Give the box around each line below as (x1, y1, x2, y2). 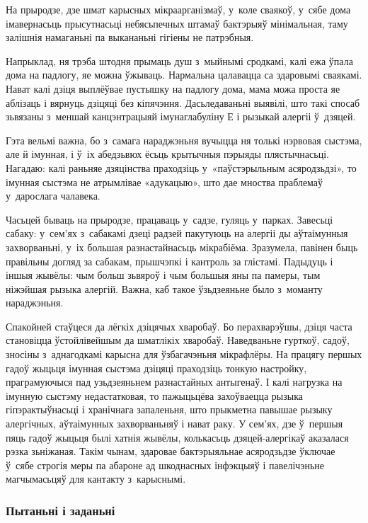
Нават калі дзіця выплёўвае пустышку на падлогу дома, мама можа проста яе (6, 81, 340, 96)
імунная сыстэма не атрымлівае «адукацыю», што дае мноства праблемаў (6, 174, 323, 189)
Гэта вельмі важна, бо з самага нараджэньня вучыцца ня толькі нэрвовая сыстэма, (6, 132, 362, 147)
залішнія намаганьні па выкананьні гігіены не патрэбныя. (6, 30, 254, 45)
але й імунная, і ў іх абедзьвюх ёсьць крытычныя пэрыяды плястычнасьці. (6, 146, 329, 161)
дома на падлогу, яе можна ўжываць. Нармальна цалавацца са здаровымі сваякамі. (6, 67, 362, 82)
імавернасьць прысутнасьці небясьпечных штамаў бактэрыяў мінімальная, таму (6, 16, 348, 30)
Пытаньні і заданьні (6, 501, 115, 519)
